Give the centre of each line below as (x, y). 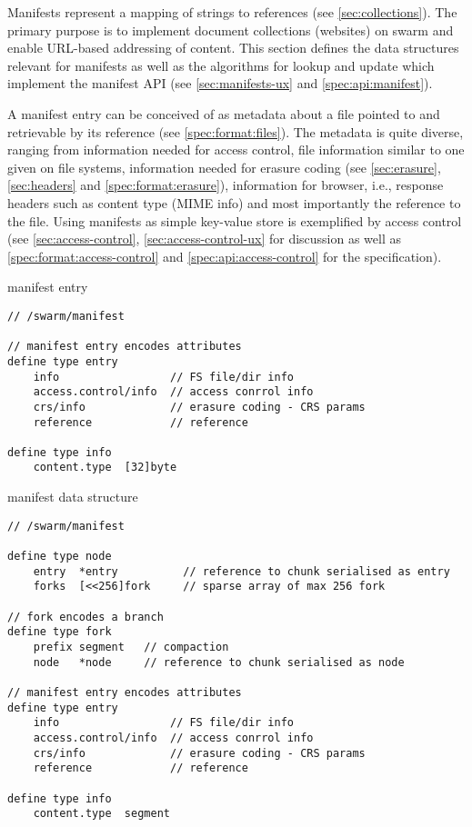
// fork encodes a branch (85, 617)
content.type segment (101, 814)
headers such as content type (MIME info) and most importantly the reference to (234, 202)
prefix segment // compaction (131, 647)
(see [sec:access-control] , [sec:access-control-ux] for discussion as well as (205, 239)
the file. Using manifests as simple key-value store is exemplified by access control (235, 220)
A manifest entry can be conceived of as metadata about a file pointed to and (224, 113)
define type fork (60, 632)
